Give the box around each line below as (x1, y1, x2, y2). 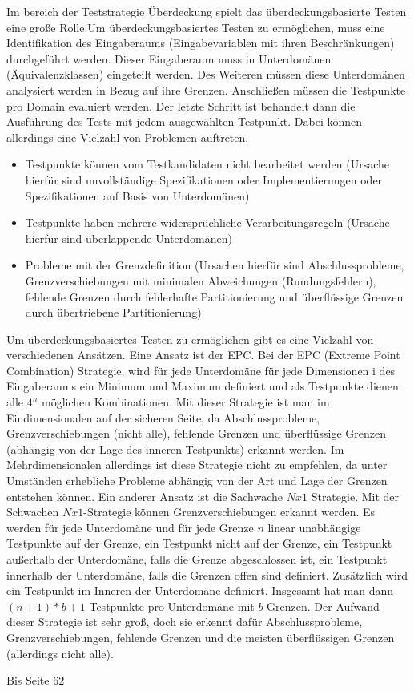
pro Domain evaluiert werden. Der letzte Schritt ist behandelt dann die (6, 97, 356, 114)
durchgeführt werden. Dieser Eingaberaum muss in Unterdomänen (6, 50, 332, 67)
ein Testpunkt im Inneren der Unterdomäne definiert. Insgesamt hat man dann (6, 582, 394, 599)
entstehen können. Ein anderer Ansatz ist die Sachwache (6, 487, 283, 504)
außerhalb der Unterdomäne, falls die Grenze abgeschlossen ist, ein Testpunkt (6, 551, 388, 567)
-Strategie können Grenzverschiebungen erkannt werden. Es (83, 503, 376, 520)
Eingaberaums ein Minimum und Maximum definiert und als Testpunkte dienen (6, 378, 399, 394)
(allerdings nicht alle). (6, 645, 114, 661)
